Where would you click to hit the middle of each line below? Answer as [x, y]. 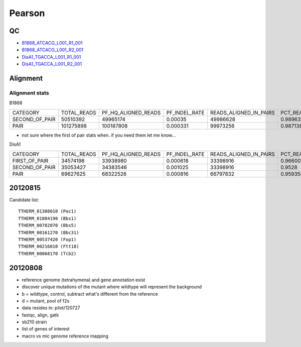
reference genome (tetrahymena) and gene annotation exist [84, 280]
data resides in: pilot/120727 [51, 308]
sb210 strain [34, 322]
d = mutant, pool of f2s [46, 301]
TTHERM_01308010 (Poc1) [47, 211]
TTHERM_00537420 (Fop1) [47, 240]
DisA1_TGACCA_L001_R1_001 [51, 57]
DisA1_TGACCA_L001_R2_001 [52, 64]
